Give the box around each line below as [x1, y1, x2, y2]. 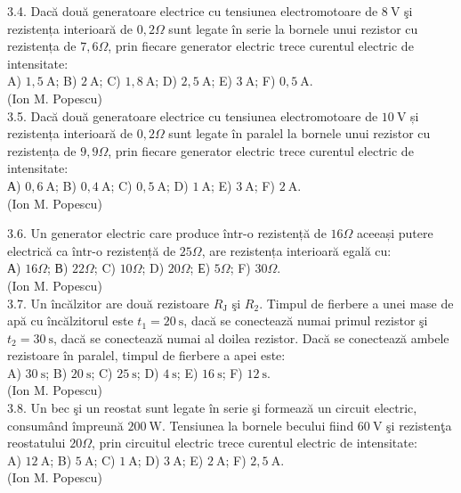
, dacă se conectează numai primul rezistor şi [183, 311, 428, 330]
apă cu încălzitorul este [7, 311, 133, 330]
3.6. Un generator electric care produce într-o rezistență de [7, 224, 327, 242]
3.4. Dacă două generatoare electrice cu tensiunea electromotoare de [7, 2, 378, 20]
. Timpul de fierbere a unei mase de [259, 293, 454, 312]
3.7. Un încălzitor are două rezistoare [7, 293, 209, 312]
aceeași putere [357, 224, 433, 242]
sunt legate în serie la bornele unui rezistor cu [168, 19, 418, 37]
